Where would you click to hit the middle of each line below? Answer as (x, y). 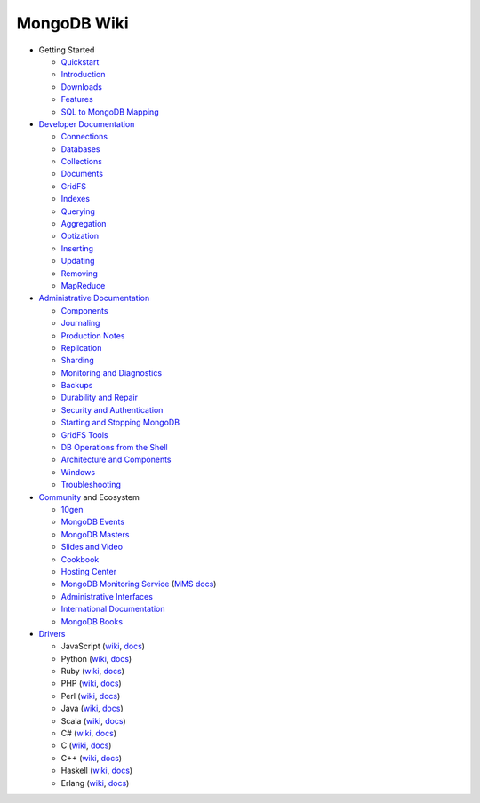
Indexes (76, 199)
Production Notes (93, 335)
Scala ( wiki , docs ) (93, 720)
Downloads (81, 87)
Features (77, 99)
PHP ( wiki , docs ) (91, 683)
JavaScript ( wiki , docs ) (103, 646)
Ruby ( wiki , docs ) (92, 672)
